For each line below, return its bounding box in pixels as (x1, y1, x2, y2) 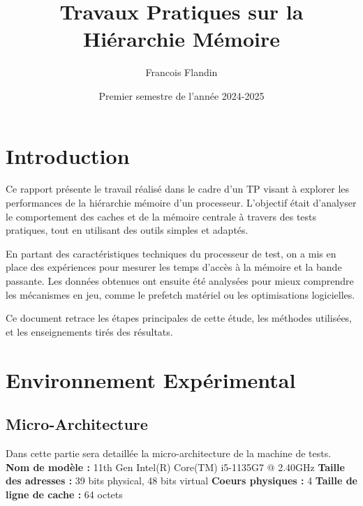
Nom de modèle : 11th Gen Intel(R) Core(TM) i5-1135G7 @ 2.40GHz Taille (6, 459, 345, 474)
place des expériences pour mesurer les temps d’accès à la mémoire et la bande (6, 260, 342, 274)
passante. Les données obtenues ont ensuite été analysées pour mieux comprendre (6, 274, 354, 288)
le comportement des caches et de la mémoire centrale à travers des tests (6, 209, 317, 223)
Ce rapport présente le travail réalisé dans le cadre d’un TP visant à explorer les (6, 181, 350, 196)
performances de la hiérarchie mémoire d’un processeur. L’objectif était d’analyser (6, 195, 357, 210)
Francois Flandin (145, 65, 218, 80)
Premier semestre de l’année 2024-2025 (98, 88, 265, 103)
